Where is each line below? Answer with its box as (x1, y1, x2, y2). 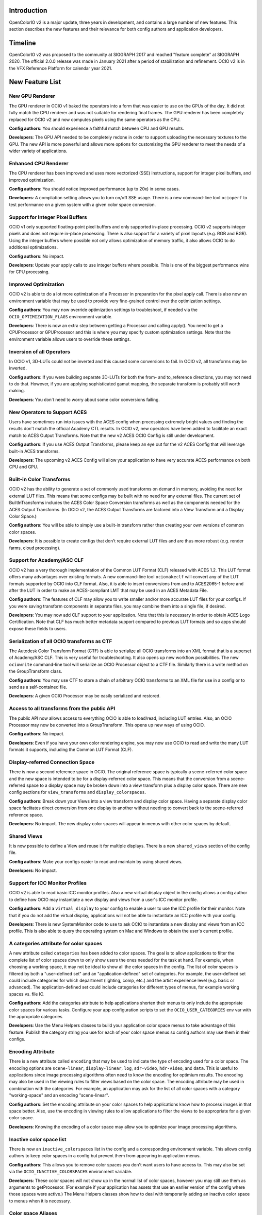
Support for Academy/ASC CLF (9, 557, 84, 564)
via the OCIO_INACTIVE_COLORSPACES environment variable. (9, 1169, 132, 1175)
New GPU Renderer (9, 93, 55, 100)
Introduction (9, 6, 48, 15)
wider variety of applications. (9, 148, 67, 154)
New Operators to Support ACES (9, 409, 87, 416)
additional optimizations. (9, 244, 58, 250)
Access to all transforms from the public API (9, 705, 115, 712)
